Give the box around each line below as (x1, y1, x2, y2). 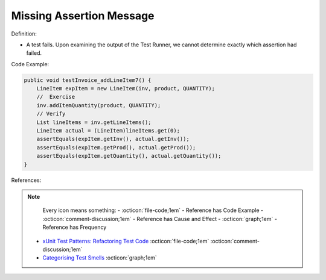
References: (11, 176, 42, 184)
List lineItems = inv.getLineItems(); (36, 119, 152, 126)
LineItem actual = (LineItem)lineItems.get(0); (36, 127, 181, 134)
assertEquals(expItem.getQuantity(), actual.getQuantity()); (36, 152, 222, 160)
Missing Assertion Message (11, 9, 155, 22)
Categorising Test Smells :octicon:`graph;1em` (42, 254, 157, 261)
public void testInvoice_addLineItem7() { (24, 76, 152, 84)
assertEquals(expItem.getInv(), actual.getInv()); (36, 135, 190, 143)
